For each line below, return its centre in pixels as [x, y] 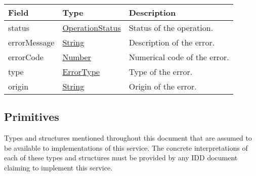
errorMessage [31, 42]
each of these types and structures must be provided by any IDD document [121, 158]
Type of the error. [161, 72]
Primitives [32, 117]
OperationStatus [92, 28]
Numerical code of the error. [179, 57]
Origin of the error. [163, 86]
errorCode [26, 57]
